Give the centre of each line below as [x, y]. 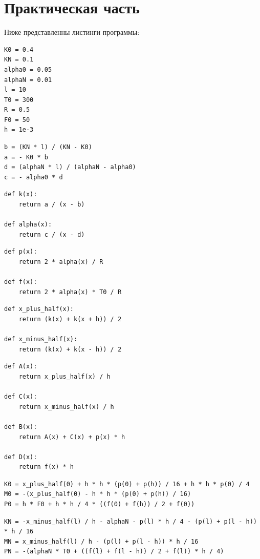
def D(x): [21, 457]
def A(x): [21, 367]
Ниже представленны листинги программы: [72, 32]
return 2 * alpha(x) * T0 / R [70, 292]
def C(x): [21, 397]
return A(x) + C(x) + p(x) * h [72, 437]
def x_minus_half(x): [41, 339]
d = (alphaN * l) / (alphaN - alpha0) [70, 167]
